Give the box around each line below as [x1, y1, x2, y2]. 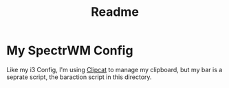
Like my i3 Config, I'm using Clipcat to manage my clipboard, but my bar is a [6, 65, 223, 74]
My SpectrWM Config [6, 43, 133, 58]
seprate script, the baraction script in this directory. [6, 73, 152, 81]
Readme [91, 4, 139, 20]
